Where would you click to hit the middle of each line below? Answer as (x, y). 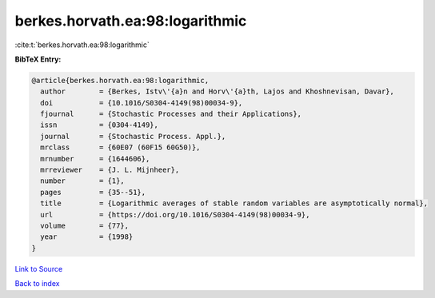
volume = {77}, (85, 226)
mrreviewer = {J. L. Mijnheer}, (110, 170)
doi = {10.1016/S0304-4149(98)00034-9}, (142, 103)
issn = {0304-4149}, (100, 125)
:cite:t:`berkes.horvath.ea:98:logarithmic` (82, 45)
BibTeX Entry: (38, 59)
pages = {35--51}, (93, 192)
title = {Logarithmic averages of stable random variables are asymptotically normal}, (234, 203)
